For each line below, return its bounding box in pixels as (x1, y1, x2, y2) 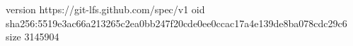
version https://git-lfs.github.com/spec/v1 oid (6, 2, 205, 16)
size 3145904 (6, 29, 59, 44)
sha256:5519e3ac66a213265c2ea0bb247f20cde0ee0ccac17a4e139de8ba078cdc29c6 (6, 15, 347, 30)
